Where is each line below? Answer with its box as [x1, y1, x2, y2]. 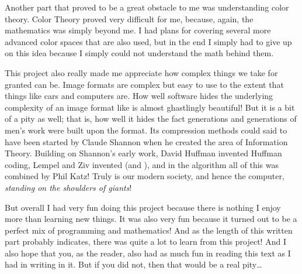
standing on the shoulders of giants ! [5, 181, 132, 193]
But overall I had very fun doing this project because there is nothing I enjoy [5, 201, 281, 213]
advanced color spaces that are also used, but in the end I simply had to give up [5, 35, 292, 47]
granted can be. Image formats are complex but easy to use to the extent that [5, 78, 284, 90]
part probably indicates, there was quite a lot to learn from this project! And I [5, 235, 286, 248]
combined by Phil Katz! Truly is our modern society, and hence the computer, [5, 170, 284, 182]
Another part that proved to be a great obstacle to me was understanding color [5, 1, 289, 13]
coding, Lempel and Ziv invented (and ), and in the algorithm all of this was [5, 158, 279, 170]
